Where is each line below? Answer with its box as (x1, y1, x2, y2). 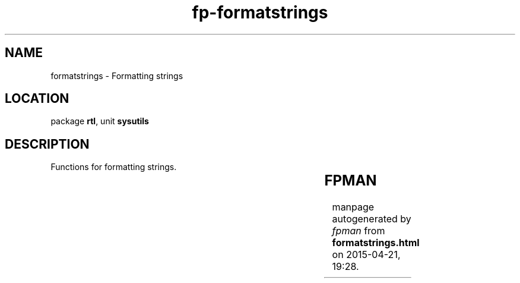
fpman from (332, 225, 385, 237)
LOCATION (5, 91, 69, 106)
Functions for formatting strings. (50, 162, 177, 172)
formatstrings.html (332, 237, 420, 249)
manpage (332, 201, 375, 213)
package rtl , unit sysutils (50, 116, 149, 127)
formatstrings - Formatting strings (50, 70, 183, 81)
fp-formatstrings (192, 2, 328, 23)
